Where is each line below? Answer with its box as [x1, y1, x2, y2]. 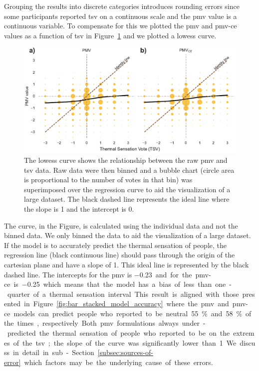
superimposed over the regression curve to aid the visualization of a [24, 184, 231, 194]
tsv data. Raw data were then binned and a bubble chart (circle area [24, 164, 235, 175]
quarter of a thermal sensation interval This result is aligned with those [7, 288, 239, 299]
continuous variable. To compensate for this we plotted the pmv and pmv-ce [4, 20, 237, 31]
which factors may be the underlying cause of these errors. [24, 357, 213, 367]
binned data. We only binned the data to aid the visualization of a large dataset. [4, 230, 251, 241]
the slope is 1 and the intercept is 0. [24, 203, 134, 214]
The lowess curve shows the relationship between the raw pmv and [24, 154, 228, 165]
